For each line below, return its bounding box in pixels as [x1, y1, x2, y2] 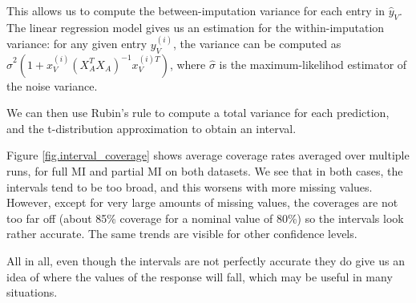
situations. [6, 284, 58, 301]
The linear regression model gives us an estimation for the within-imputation [6, 18, 385, 35]
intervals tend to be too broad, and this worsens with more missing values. [6, 178, 373, 195]
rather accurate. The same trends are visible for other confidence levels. [6, 225, 357, 242]
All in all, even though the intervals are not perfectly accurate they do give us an [6, 252, 405, 269]
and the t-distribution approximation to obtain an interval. [6, 119, 297, 136]
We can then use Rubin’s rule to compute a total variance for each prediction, [6, 104, 390, 121]
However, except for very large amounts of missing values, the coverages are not [6, 194, 398, 211]
